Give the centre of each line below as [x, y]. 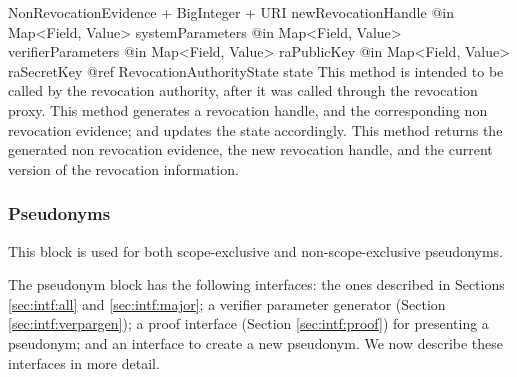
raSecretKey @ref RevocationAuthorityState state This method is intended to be [256, 70]
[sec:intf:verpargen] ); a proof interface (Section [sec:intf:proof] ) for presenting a [248, 323]
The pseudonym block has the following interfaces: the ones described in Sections [256, 284]
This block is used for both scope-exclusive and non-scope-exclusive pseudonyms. [255, 250]
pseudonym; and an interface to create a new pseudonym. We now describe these [256, 342]
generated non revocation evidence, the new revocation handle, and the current [250, 149]
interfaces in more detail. [84, 362]
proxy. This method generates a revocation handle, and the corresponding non [248, 109]
